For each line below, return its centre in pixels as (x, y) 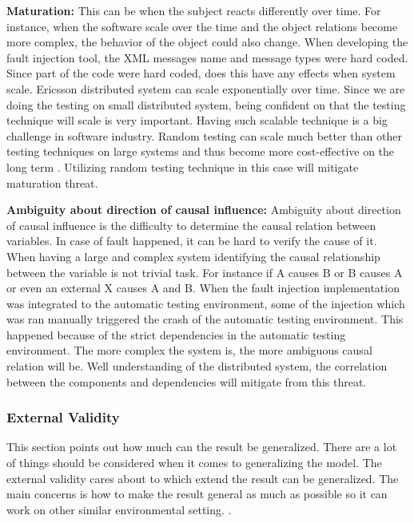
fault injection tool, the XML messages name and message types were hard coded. (207, 57)
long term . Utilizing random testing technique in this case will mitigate (183, 166)
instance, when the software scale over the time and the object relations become (202, 26)
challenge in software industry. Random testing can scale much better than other (204, 135)
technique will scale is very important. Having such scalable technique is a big (197, 120)
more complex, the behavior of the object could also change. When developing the (207, 42)
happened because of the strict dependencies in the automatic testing (176, 334)
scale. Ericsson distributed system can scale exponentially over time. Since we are (206, 88)
